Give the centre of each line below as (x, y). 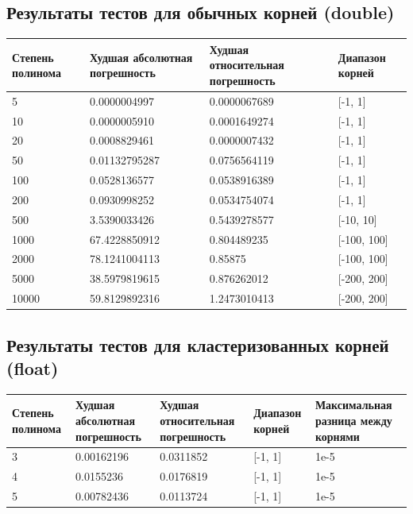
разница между (353, 420)
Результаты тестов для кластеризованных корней (198, 344)
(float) (33, 368)
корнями (337, 436)
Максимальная (353, 405)
